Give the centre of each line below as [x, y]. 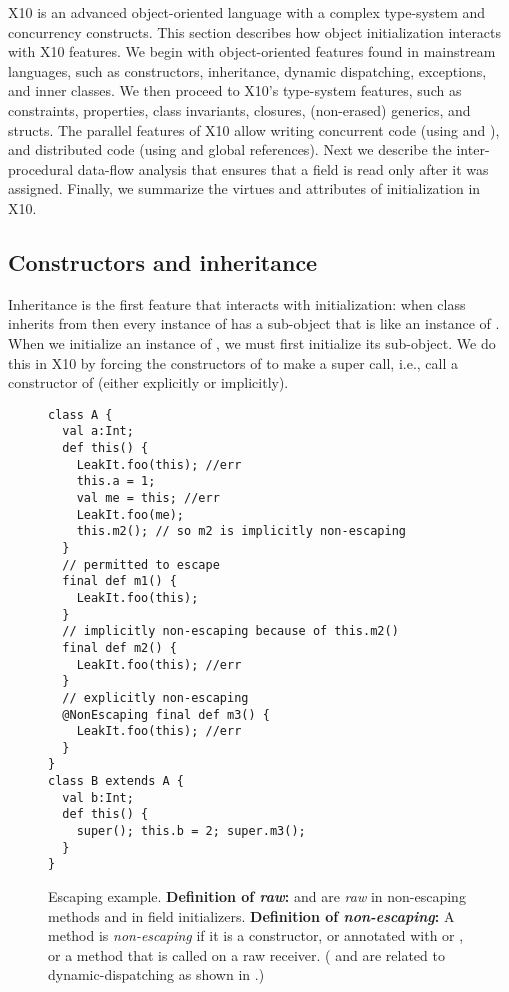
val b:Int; [98, 797]
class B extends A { [116, 781]
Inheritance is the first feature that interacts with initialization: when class [237, 303]
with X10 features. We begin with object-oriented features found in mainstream [252, 51]
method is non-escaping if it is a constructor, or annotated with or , [256, 935]
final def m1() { [119, 581]
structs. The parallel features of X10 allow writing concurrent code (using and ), [254, 129]
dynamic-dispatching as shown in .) [156, 974]
